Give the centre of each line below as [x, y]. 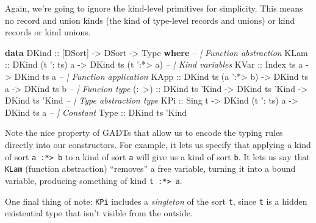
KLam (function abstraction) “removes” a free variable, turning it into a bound [150, 168]
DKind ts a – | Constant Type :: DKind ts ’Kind [96, 112]
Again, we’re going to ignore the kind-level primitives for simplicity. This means [154, 8]
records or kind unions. [48, 32]
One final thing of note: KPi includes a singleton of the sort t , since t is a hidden [156, 201]
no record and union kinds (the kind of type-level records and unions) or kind [150, 20]
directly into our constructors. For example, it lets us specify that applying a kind [158, 144]
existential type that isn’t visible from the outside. [99, 213]
